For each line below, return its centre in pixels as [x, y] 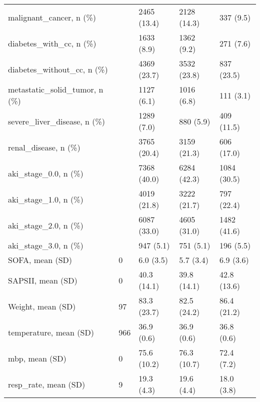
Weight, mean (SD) [42, 306]
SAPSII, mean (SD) [43, 280]
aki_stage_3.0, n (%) [46, 245]
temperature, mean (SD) [51, 332]
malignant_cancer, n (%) [52, 17]
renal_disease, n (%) [44, 147]
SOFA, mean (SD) [40, 260]
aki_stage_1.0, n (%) [46, 199]
